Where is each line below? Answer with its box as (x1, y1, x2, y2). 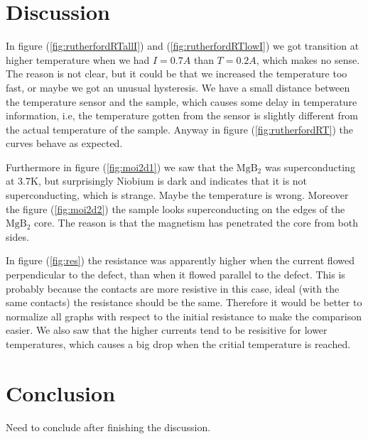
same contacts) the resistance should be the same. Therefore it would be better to (6, 295, 362, 310)
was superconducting (264, 159, 355, 174)
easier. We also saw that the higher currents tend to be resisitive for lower (6, 323, 328, 337)
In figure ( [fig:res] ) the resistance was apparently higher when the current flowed (6, 253, 355, 268)
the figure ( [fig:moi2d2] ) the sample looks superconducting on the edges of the (6, 201, 345, 216)
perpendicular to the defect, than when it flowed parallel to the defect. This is (6, 267, 345, 282)
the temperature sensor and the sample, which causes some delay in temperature (6, 94, 357, 109)
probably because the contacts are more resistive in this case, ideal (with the (6, 281, 340, 296)
